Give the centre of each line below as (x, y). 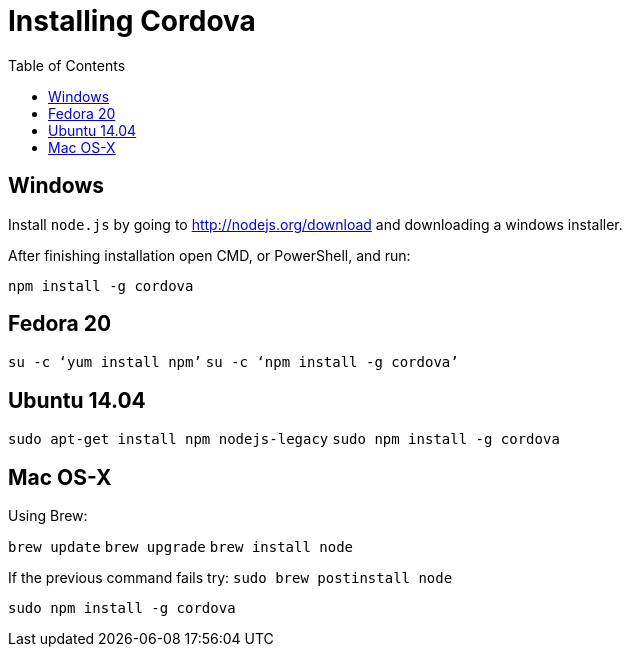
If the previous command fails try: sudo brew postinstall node (230, 578)
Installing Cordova (132, 21)
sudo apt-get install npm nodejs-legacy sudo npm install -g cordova (284, 439)
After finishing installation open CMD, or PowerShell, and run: (209, 255)
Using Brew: (48, 516)
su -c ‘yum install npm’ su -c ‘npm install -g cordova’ (233, 362)
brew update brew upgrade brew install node (181, 547)
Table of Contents (67, 65)
